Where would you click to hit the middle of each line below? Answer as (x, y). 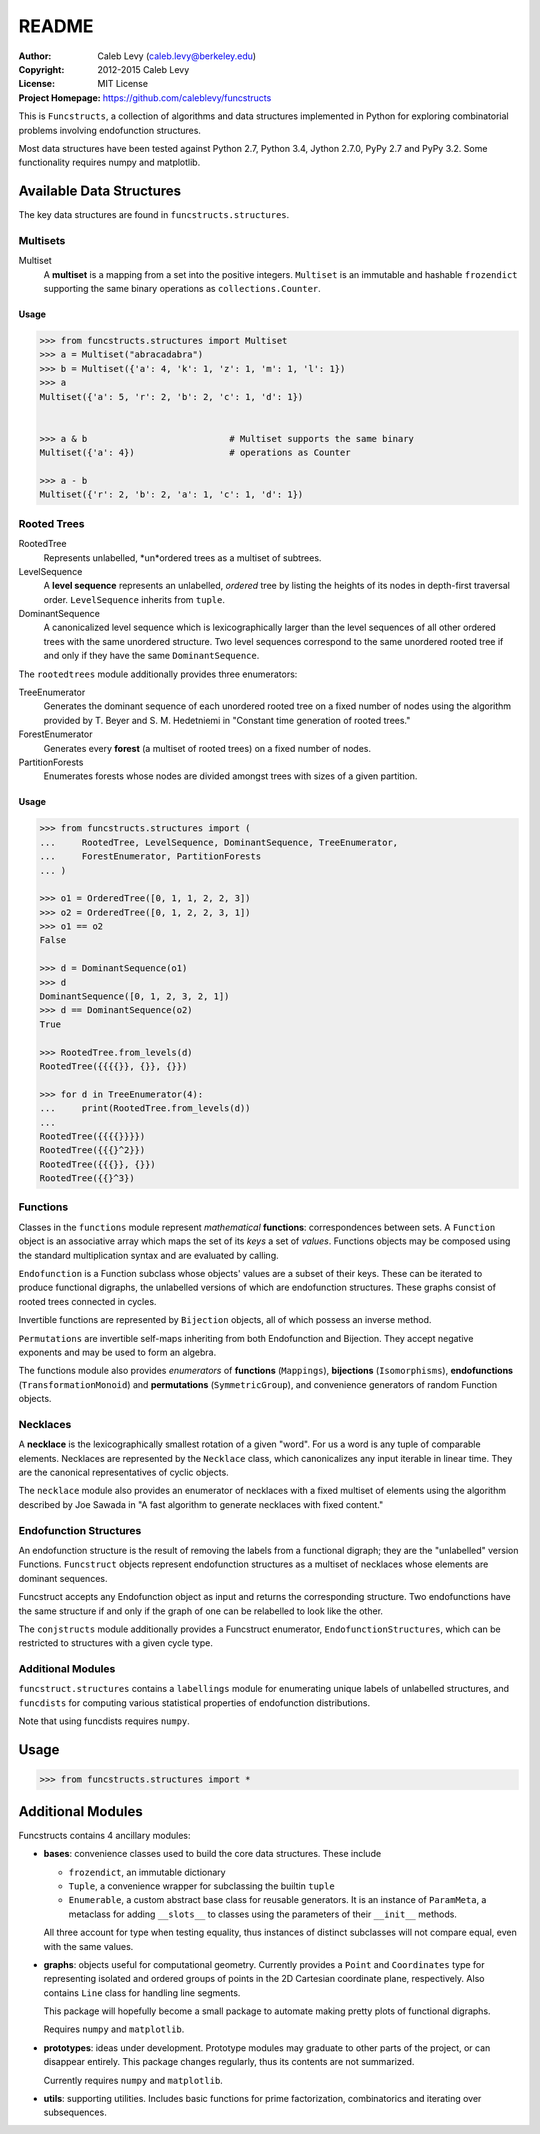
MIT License (123, 84)
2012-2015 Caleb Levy (143, 69)
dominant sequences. (63, 1578)
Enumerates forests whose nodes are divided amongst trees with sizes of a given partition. (230, 776)
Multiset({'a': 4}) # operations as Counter (195, 453)
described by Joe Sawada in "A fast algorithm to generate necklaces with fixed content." (201, 1504)
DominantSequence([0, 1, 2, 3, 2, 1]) (134, 996)
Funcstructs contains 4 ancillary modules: (104, 1835)
